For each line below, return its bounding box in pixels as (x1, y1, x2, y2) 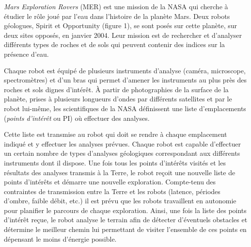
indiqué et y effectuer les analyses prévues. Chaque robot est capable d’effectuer (4, 138, 241, 148)
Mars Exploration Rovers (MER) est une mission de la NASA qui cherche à (4, 1, 228, 11)
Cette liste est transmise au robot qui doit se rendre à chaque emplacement (4, 129, 227, 139)
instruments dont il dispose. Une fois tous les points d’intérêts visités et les (4, 157, 226, 167)
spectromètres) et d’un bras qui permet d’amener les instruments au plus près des (4, 75, 247, 85)
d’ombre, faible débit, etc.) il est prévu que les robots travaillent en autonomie (4, 196, 236, 206)
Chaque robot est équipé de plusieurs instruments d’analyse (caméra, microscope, (4, 65, 246, 75)
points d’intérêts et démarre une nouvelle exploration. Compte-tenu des (4, 177, 216, 187)
